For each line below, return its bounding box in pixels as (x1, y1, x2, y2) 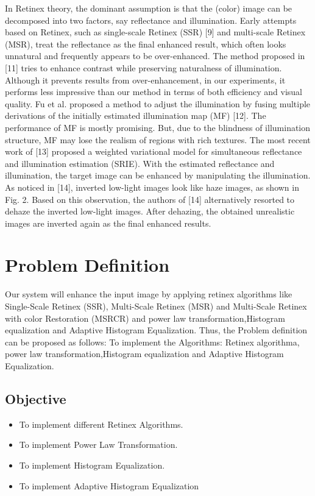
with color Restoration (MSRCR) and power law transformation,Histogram (5, 311, 285, 324)
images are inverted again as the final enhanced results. (5, 216, 211, 229)
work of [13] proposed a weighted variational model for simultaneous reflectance (5, 145, 302, 158)
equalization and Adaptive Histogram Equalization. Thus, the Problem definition (5, 324, 308, 336)
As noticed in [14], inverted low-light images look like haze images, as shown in (5, 180, 299, 193)
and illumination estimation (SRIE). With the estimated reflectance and (5, 157, 275, 169)
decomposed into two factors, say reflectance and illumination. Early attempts (5, 13, 297, 26)
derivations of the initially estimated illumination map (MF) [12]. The (5, 109, 266, 122)
